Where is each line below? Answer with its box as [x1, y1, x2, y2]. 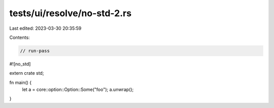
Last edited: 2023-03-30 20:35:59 [9, 25, 82, 31]
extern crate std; [9, 70, 44, 76]
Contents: [9, 34, 30, 40]
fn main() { [9, 79, 32, 85]
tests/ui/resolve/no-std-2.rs [9, 8, 132, 19]
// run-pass [20, 48, 50, 53]
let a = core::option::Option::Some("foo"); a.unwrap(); [22, 86, 134, 93]
